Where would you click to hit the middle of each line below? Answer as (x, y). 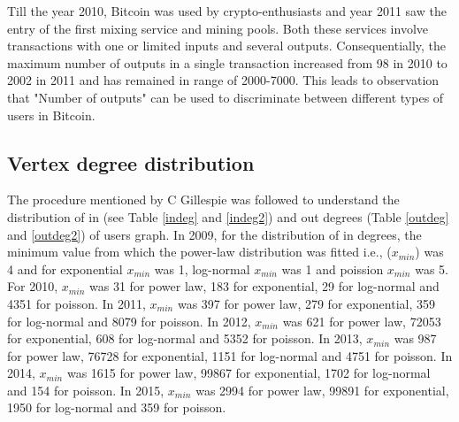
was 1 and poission (333, 269)
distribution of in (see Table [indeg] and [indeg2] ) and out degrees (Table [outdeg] (228, 216)
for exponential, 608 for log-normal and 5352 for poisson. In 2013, (185, 338)
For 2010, (33, 286)
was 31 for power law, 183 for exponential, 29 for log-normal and (264, 286)
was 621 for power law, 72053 (362, 321)
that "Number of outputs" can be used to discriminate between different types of (226, 97)
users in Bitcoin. (51, 115)
